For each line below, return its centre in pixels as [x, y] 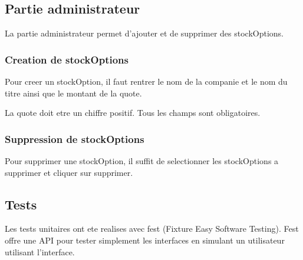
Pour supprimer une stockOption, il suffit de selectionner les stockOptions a [142, 161]
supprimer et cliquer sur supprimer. [69, 172]
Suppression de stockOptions [75, 139]
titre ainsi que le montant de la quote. [73, 93]
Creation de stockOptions [67, 59]
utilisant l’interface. [40, 251]
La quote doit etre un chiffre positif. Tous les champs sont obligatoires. [133, 113]
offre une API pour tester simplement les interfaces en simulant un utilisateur [145, 240]
